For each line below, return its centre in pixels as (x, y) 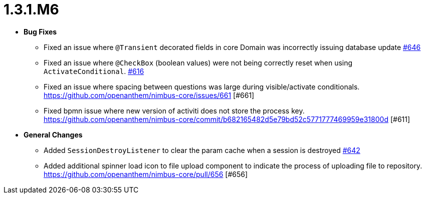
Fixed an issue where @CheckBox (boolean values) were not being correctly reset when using (198, 62)
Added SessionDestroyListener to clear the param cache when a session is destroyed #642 (202, 150)
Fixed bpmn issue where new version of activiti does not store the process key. (174, 110)
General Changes (53, 134)
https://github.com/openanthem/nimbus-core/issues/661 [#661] (149, 95)
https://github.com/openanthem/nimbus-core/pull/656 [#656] (146, 174)
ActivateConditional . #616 (94, 71)
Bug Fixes (40, 31)
